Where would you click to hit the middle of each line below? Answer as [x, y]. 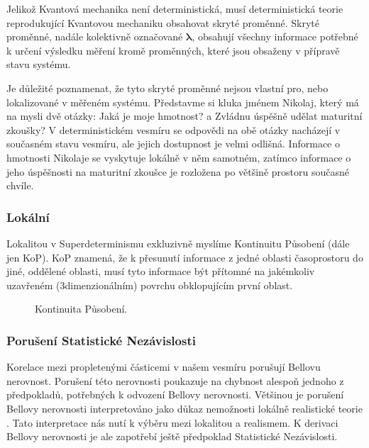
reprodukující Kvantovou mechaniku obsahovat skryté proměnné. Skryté [163, 22]
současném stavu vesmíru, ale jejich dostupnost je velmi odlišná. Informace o [173, 144]
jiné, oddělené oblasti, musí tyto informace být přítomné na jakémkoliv [161, 271]
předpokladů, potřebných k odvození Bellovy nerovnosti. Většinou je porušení [175, 394]
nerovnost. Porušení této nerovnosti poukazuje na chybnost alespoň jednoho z [175, 380]
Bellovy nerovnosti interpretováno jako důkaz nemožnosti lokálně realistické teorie [184, 408]
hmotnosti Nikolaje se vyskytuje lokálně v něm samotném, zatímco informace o [179, 157]
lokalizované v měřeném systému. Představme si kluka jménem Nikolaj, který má [183, 102]
